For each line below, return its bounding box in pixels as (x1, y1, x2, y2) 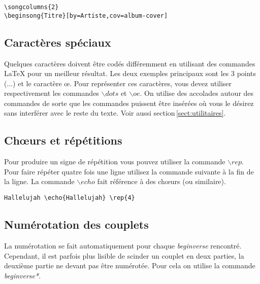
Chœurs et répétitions (4, 132, 122, 148)
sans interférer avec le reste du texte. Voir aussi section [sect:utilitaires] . (4, 108, 226, 118)
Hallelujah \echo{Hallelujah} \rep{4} (4, 194, 135, 202)
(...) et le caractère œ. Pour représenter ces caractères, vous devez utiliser (4, 78, 232, 88)
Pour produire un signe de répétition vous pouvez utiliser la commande (4, 156, 225, 167)
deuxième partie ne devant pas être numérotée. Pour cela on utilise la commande (4, 260, 255, 271)
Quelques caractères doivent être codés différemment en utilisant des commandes (4, 58, 255, 68)
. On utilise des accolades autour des (140, 88, 254, 98)
